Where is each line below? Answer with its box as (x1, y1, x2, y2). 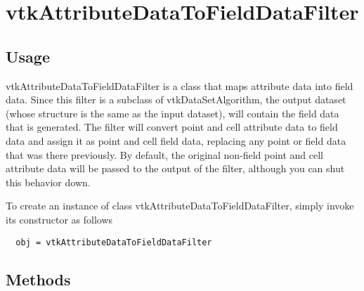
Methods (6, 268, 71, 290)
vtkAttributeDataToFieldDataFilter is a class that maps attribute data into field (6, 78, 353, 93)
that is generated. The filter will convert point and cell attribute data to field (6, 119, 338, 134)
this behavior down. (6, 174, 91, 189)
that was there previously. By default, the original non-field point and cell (6, 147, 324, 162)
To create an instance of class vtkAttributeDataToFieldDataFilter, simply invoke (6, 198, 354, 213)
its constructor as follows (6, 212, 113, 226)
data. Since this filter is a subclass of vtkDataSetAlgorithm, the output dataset (6, 92, 346, 107)
